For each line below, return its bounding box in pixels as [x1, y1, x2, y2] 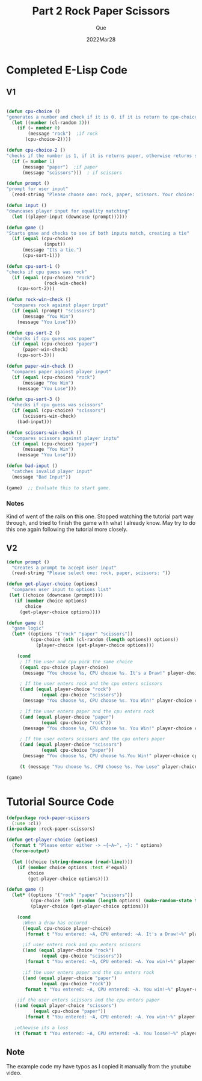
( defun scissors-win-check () [6, 429, 82, 436]
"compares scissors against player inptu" [11, 435, 120, 441]
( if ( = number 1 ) [11, 158, 55, 164]
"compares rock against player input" [11, 302, 109, 308]
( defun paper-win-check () [6, 363, 74, 369]
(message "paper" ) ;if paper [22, 164, 98, 170]
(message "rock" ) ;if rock [28, 131, 98, 137]
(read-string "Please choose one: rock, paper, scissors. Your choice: [11, 191, 195, 198]
